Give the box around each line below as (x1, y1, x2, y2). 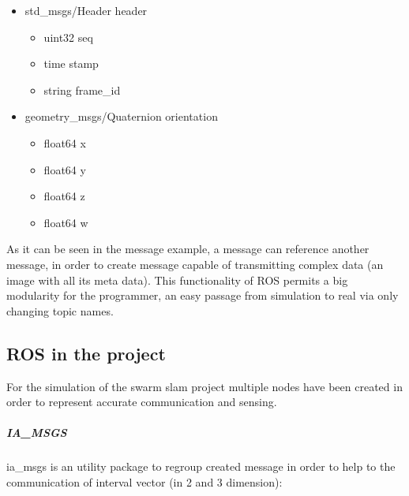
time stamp (43, 55, 99, 72)
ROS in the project (6, 341, 166, 365)
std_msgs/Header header (24, 2, 148, 18)
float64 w (43, 214, 88, 230)
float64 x (43, 134, 86, 151)
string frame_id (43, 81, 121, 98)
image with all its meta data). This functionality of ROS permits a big (6, 271, 348, 288)
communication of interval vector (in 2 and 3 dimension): (6, 473, 283, 490)
